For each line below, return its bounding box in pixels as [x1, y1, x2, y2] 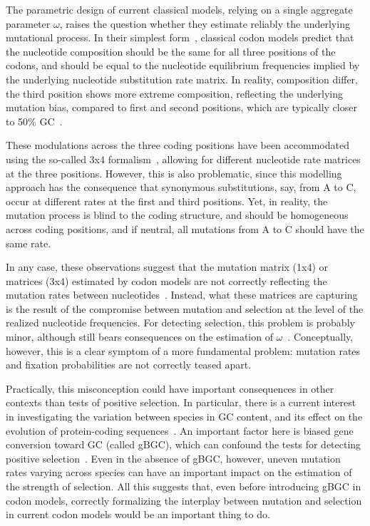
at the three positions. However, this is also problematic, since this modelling [6, 165, 342, 180]
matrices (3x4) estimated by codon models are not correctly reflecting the [6, 273, 327, 288]
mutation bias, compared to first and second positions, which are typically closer [6, 100, 357, 115]
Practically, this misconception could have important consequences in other [6, 381, 334, 396]
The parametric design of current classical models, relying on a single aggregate [6, 2, 353, 16]
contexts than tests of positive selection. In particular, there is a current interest [6, 395, 356, 410]
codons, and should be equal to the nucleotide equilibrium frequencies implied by [6, 58, 360, 73]
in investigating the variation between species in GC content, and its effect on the [6, 409, 363, 424]
